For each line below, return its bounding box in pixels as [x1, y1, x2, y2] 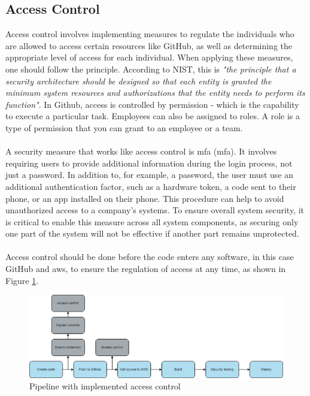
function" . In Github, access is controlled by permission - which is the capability [5, 98, 299, 110]
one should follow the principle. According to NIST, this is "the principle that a [5, 62, 296, 75]
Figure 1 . [5, 274, 39, 286]
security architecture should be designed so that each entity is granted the [5, 74, 272, 87]
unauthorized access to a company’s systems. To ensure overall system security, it [5, 204, 305, 216]
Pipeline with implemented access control [29, 380, 181, 392]
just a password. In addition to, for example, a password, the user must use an [5, 168, 294, 181]
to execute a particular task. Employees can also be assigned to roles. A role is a [5, 110, 300, 122]
